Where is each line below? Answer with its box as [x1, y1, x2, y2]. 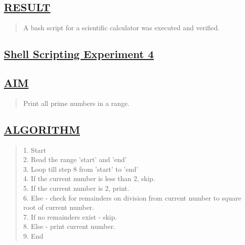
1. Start [23, 144, 46, 155]
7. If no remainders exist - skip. [23, 211, 117, 222]
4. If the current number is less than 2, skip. [23, 173, 155, 184]
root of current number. [23, 202, 94, 212]
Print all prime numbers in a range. [23, 98, 130, 108]
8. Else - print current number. [23, 221, 116, 231]
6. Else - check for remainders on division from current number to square [23, 192, 241, 203]
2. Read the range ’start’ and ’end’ [23, 154, 127, 164]
